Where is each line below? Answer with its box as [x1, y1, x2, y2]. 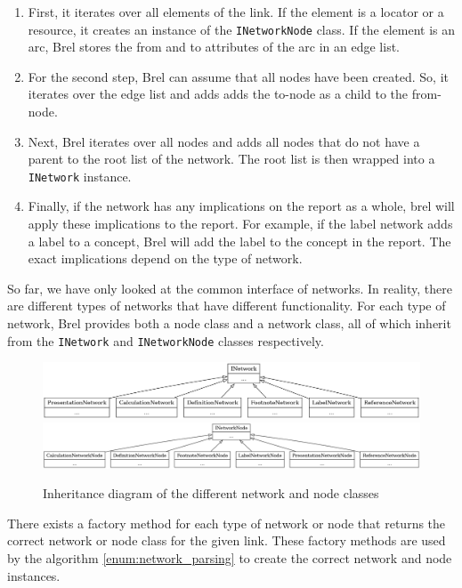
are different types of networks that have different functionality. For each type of [7, 296, 446, 315]
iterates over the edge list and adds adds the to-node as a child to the [28, 85, 409, 103]
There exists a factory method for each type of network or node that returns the [7, 513, 446, 532]
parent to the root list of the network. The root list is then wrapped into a [28, 149, 435, 168]
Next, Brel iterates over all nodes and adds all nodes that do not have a [28, 132, 420, 150]
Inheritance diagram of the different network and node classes [43, 484, 379, 503]
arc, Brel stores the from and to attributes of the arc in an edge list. [28, 37, 401, 56]
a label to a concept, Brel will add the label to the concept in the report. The [28, 231, 451, 250]
